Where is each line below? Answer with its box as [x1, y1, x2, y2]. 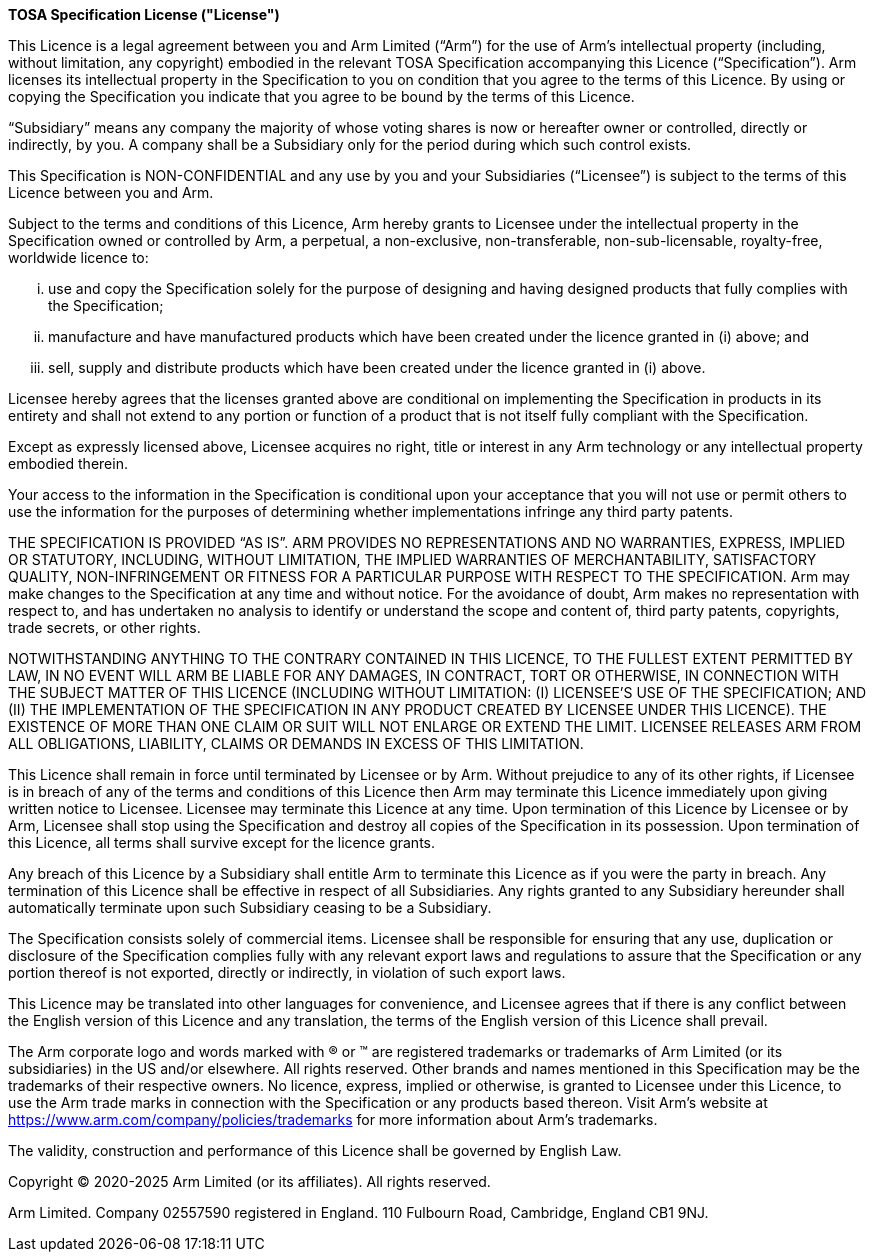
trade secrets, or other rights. [8, 619, 201, 636]
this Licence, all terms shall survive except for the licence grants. [8, 834, 435, 851]
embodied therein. [8, 455, 128, 472]
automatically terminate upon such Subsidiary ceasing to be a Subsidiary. [8, 899, 492, 916]
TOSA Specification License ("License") [8, 6, 280, 23]
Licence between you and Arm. [8, 184, 214, 201]
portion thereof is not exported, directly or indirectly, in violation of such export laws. [8, 964, 566, 981]
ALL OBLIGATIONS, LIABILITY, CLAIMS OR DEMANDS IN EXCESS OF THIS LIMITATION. [8, 735, 584, 752]
